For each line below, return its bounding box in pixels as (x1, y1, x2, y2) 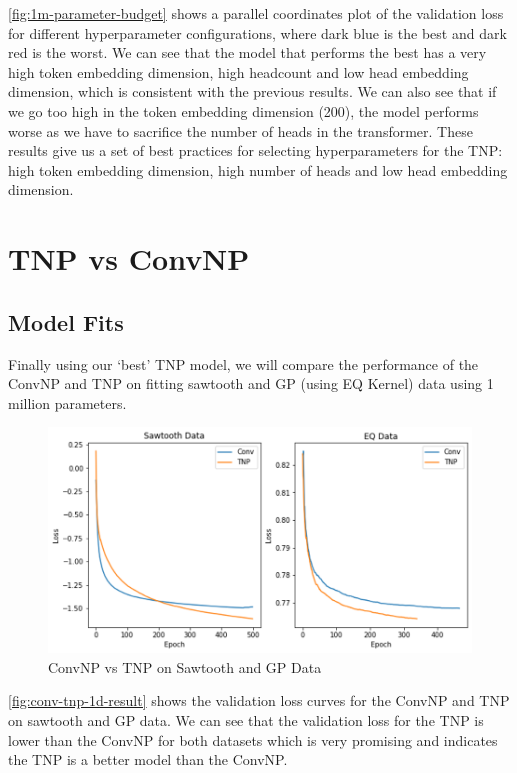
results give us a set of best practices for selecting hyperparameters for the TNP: (8, 140, 503, 161)
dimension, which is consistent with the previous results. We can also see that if (8, 81, 497, 102)
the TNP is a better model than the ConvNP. (8, 749, 288, 770)
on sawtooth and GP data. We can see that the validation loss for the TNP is (8, 710, 484, 731)
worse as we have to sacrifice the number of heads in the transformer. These (8, 120, 473, 141)
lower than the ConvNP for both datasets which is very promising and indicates (8, 729, 498, 750)
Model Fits (8, 306, 124, 337)
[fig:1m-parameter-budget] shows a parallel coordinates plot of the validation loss (8, 3, 504, 23)
